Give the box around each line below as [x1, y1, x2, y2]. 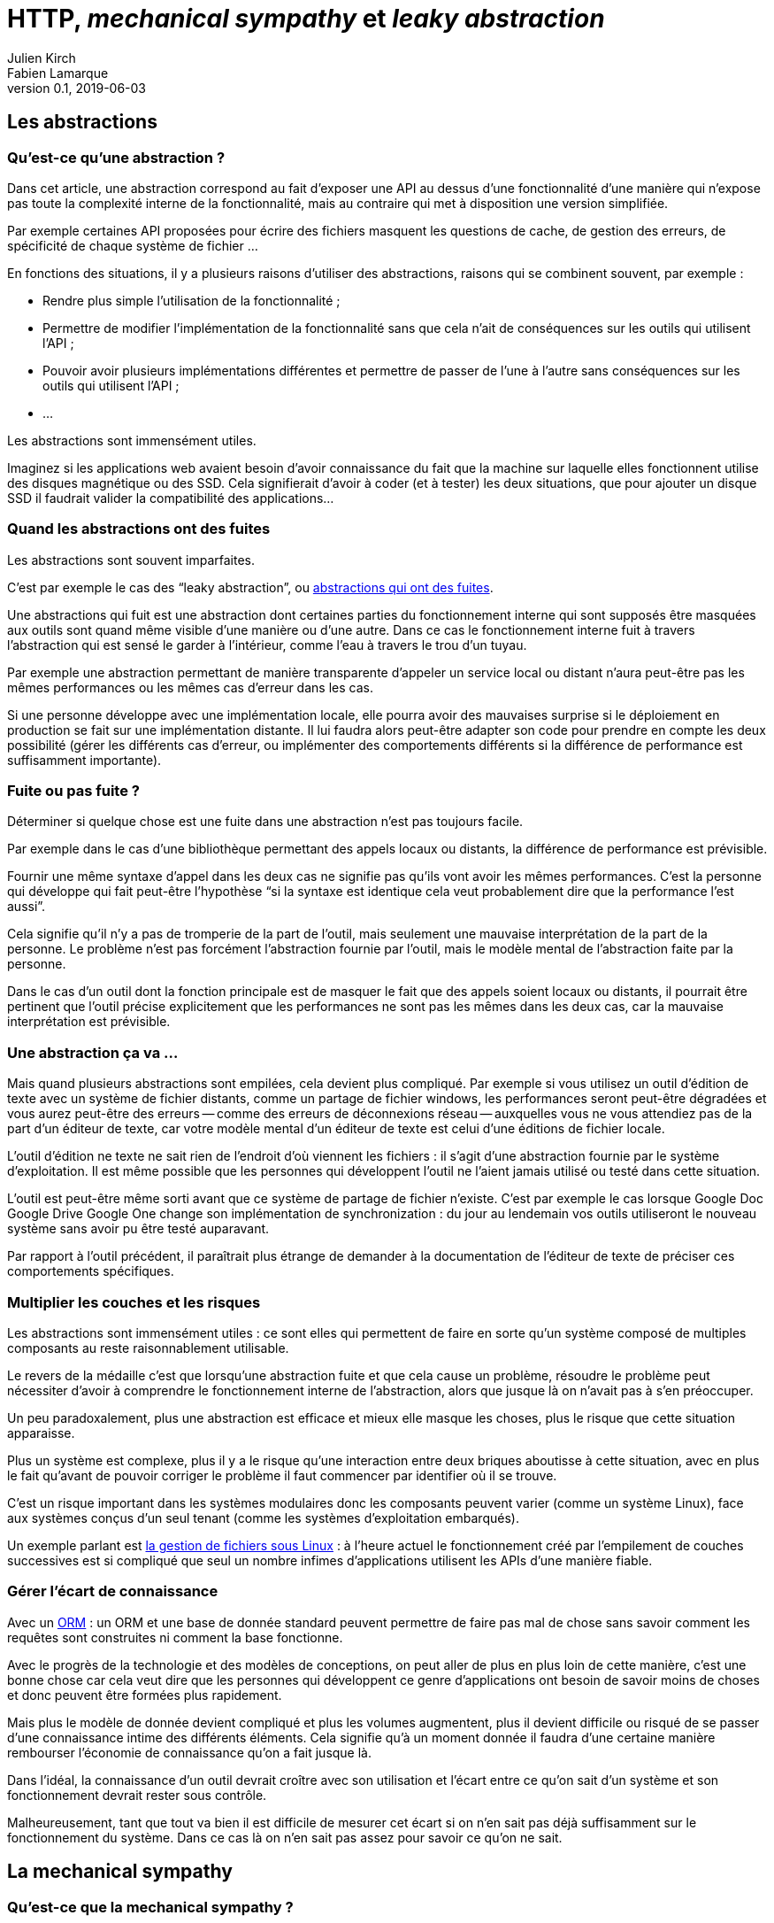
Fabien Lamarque [7, 65, 109, 81]
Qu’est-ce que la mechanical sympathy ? [7, 1897, 294, 1916]
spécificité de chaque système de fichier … [7, 237, 258, 253]
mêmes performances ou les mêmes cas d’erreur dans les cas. [7, 679, 373, 695]
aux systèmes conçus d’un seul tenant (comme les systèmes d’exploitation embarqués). [7, 1510, 519, 1525]
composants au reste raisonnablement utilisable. [7, 1340, 289, 1355]
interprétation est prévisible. [7, 1014, 171, 1030]
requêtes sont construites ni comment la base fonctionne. [7, 1629, 343, 1645]
